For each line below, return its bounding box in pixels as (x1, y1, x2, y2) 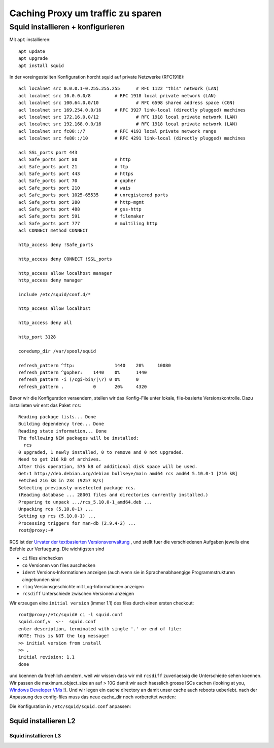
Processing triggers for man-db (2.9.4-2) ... (18, 520, 136, 526)
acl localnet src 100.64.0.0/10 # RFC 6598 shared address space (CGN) (18, 100, 235, 106)
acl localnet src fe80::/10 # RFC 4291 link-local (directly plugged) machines (18, 135, 246, 141)
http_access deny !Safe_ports (18, 241, 94, 247)
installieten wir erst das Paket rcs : (9, 402, 82, 408)
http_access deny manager (18, 277, 83, 283)
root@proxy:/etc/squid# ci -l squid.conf (18, 612, 123, 618)
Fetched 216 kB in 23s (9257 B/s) (18, 478, 104, 484)
